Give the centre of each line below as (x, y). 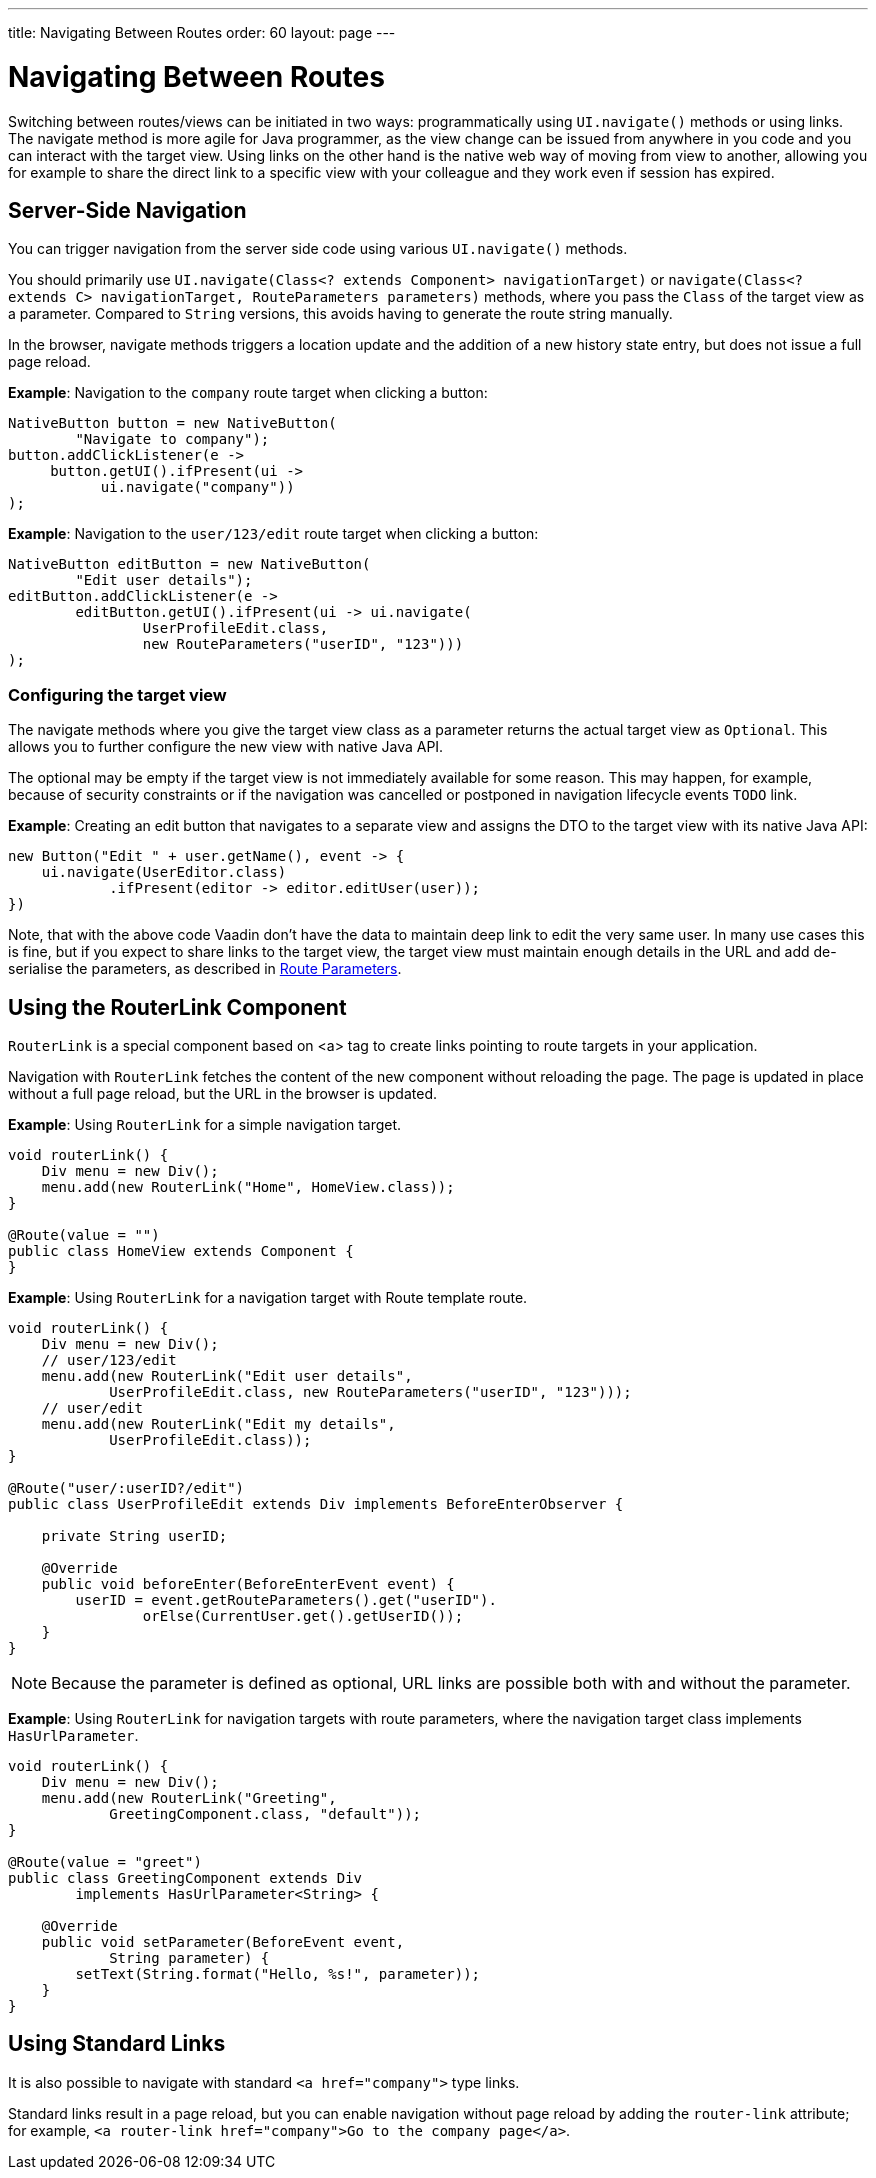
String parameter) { (189, 1957)
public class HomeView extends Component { (181, 1250)
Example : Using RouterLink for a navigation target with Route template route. (268, 1297)
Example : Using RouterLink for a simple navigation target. (205, 1124)
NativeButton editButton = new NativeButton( (189, 564)
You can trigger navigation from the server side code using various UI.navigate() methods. (318, 249)
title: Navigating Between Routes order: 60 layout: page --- (202, 32)
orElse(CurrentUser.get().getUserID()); (303, 1615)
